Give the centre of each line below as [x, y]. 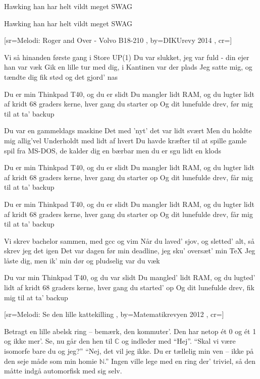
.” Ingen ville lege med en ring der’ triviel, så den [180, 361]
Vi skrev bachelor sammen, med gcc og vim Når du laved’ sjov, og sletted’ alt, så [129, 240]
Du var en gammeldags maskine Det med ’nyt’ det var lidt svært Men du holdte [128, 130]
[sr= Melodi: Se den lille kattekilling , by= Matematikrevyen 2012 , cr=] [114, 314]
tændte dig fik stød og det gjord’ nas [61, 76]
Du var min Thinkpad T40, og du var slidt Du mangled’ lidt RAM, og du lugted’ [130, 277]
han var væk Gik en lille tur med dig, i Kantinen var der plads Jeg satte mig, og [128, 67]
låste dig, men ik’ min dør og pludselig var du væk [82, 260]
